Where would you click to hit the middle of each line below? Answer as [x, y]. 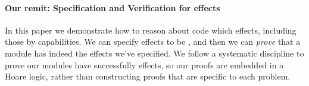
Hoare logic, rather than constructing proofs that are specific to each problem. [148, 76]
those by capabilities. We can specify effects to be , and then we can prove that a [153, 42]
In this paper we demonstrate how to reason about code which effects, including [151, 30]
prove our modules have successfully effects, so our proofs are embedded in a [144, 64]
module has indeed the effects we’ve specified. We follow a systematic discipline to [154, 53]
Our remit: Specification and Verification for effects [113, 7]
